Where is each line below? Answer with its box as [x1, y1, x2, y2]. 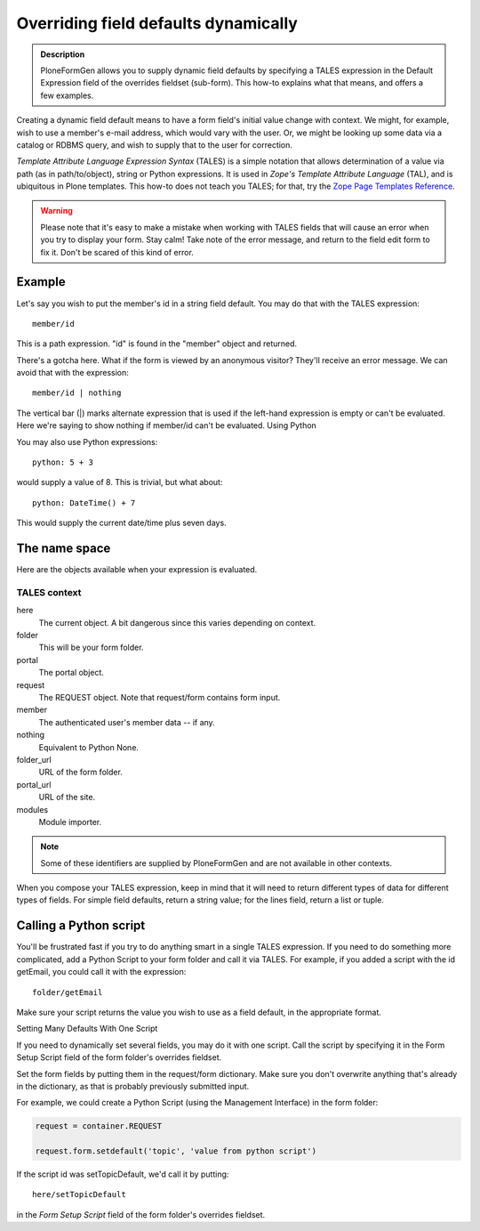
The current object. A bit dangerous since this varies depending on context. [38, 617, 316, 628]
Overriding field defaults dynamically [16, 13, 298, 33]
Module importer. [38, 816, 102, 827]
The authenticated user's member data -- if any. [38, 717, 215, 727]
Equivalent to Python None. [38, 741, 140, 752]
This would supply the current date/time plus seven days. [16, 517, 227, 529]
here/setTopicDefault [32, 1189, 126, 1200]
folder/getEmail [32, 987, 103, 997]
